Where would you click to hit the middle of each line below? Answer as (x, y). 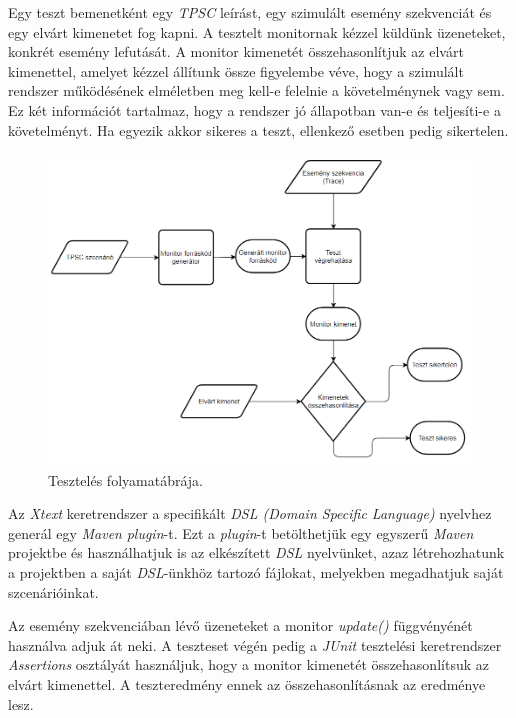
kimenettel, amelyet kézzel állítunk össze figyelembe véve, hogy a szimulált (236, 70)
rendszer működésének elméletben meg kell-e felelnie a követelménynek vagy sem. (256, 90)
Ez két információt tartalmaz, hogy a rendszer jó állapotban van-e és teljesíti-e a (254, 109)
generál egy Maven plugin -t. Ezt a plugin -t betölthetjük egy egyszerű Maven (241, 532)
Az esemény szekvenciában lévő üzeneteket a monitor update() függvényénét (240, 625)
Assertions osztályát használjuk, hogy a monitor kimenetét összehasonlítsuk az (248, 664)
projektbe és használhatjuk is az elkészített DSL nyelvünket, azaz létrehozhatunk (256, 552)
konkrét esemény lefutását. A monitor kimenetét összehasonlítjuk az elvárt (236, 51)
